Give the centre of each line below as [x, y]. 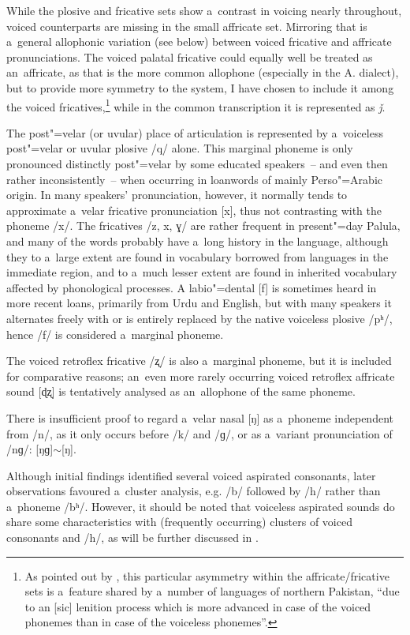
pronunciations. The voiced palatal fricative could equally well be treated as [190, 56]
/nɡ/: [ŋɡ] [30, 449]
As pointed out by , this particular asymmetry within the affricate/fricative [207, 575]
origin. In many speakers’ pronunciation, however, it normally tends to [177, 195]
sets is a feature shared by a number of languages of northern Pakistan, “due [212, 591]
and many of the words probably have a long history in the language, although [198, 240]
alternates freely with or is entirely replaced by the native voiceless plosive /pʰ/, [199, 318]
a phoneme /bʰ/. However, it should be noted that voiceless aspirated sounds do [201, 506]
